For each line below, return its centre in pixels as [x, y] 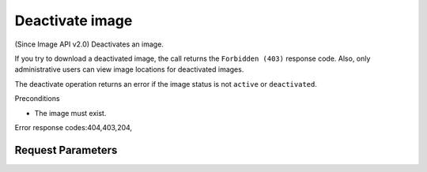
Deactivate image [74, 21]
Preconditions [37, 99]
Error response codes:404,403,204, [74, 127]
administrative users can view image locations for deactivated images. [129, 69]
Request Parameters [66, 150]
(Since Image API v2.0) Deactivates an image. [89, 44]
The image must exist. [70, 113]
